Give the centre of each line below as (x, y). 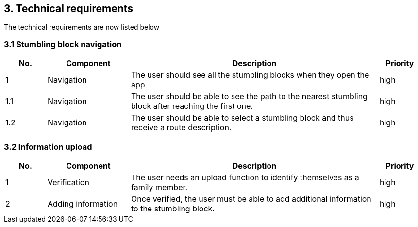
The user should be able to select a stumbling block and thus (242, 118)
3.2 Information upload (48, 147)
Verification (68, 182)
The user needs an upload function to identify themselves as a (245, 177)
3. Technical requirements (69, 9)
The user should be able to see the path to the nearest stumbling (249, 96)
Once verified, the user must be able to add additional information (251, 199)
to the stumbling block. (173, 208)
